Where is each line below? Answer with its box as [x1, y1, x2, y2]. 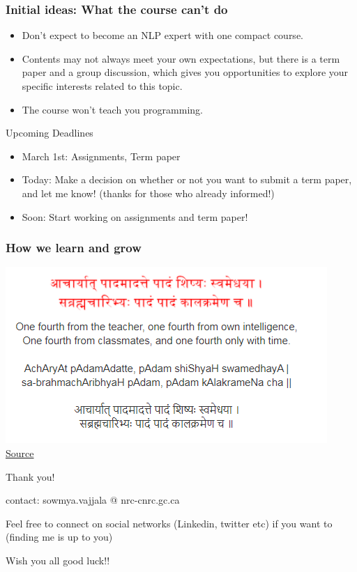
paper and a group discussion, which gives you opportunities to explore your [22, 65, 349, 79]
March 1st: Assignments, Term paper [22, 148, 181, 163]
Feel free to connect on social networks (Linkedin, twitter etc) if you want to [6, 516, 333, 530]
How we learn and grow [6, 239, 142, 256]
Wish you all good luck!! [6, 552, 110, 567]
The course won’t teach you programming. [22, 102, 203, 116]
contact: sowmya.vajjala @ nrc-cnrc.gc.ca [6, 493, 180, 507]
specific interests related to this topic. [22, 79, 183, 93]
